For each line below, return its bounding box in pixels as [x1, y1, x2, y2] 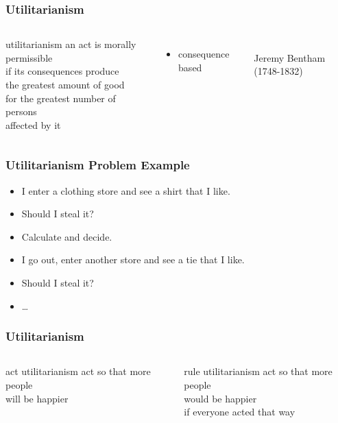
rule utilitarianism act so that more [184, 364, 333, 378]
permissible [5, 50, 53, 64]
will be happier [5, 391, 69, 405]
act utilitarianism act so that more [5, 364, 151, 378]
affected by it [5, 117, 61, 132]
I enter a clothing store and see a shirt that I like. [21, 183, 230, 197]
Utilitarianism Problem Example [5, 156, 190, 173]
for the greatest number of [5, 90, 116, 105]
